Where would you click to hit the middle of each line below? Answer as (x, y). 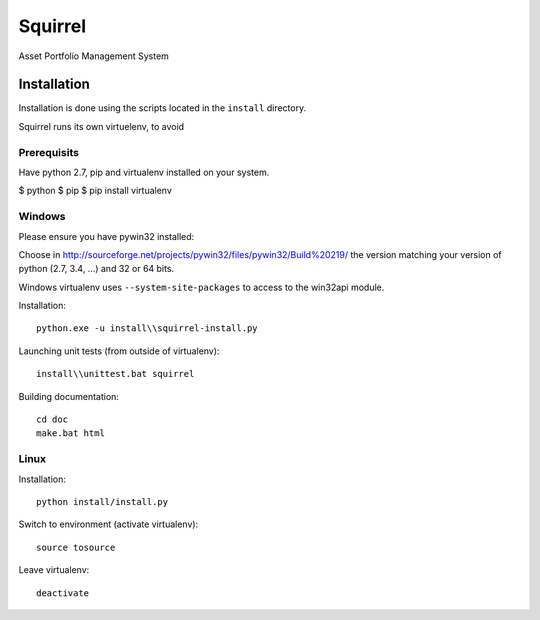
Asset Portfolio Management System (94, 56)
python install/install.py (102, 501)
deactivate (63, 593)
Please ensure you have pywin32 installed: (106, 236)
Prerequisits (49, 152)
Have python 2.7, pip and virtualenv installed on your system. (144, 172)
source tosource (76, 547)
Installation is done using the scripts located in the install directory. (162, 108)
